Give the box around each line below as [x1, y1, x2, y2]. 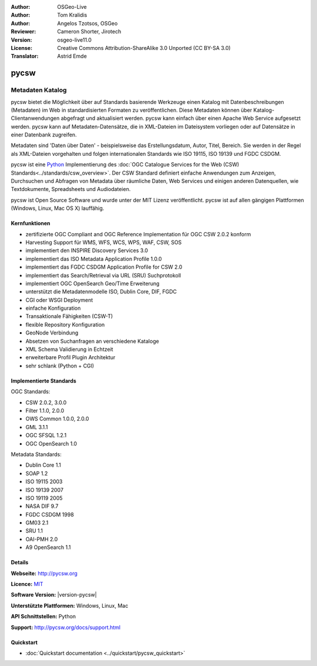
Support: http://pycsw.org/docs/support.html [11, 624, 121, 631]
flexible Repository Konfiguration [25, 321, 105, 328]
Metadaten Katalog [11, 86, 67, 94]
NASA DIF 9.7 [25, 503, 59, 510]
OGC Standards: [11, 388, 50, 395]
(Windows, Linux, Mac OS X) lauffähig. [11, 205, 104, 212]
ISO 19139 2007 [25, 486, 64, 493]
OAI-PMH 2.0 [25, 536, 58, 543]
